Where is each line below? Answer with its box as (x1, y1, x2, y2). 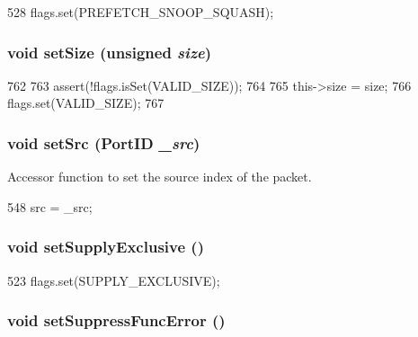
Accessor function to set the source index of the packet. (7, 167, 312, 186)
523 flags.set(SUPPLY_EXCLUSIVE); (7, 270, 220, 289)
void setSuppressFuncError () (7, 309, 226, 332)
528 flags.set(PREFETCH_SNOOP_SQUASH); (7, 3, 274, 21)
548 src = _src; (7, 197, 93, 216)
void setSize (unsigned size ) (7, 40, 211, 63)
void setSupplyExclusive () (7, 235, 204, 258)
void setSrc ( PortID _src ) (7, 131, 200, 154)
